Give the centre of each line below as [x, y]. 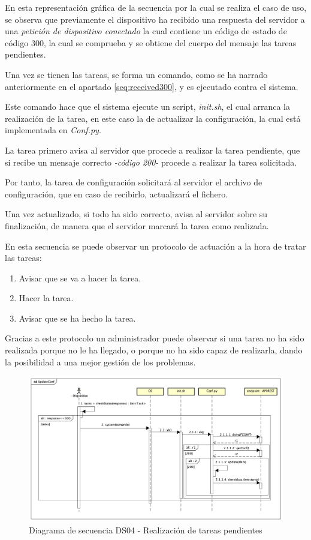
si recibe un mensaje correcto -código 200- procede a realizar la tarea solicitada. [151, 162]
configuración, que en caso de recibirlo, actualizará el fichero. [117, 193]
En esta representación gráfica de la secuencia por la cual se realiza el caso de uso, [156, 7]
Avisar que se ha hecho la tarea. [77, 318]
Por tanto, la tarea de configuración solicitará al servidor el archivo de [134, 182]
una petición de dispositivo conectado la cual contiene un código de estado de [146, 31]
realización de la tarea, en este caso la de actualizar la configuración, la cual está [153, 118]
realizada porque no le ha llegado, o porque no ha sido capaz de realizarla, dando [154, 350]
